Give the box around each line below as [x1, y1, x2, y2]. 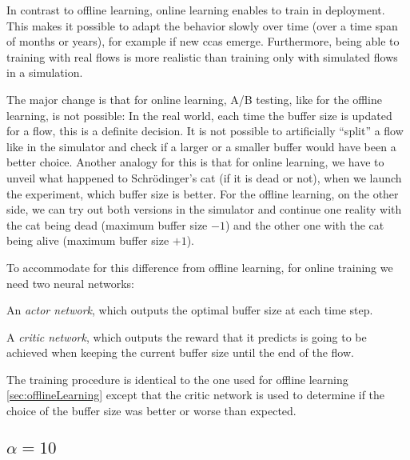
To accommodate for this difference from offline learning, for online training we [6, 258, 393, 275]
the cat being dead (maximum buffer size [6, 216, 208, 233]
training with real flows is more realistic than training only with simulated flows [6, 48, 398, 65]
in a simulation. [6, 64, 83, 81]
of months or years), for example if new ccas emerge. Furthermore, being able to [6, 33, 400, 50]
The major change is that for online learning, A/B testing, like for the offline [6, 90, 382, 107]
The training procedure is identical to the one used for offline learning [6, 370, 348, 387]
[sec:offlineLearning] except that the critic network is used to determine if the [6, 386, 385, 403]
